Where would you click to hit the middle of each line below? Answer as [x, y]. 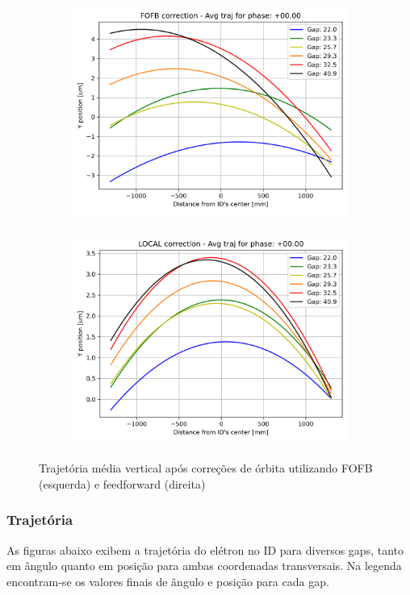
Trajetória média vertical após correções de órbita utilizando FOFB [206, 468]
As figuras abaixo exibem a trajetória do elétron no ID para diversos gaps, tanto [205, 549]
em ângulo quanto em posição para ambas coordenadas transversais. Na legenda [204, 566]
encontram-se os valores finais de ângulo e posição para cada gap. [168, 581]
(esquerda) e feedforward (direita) [122, 483]
